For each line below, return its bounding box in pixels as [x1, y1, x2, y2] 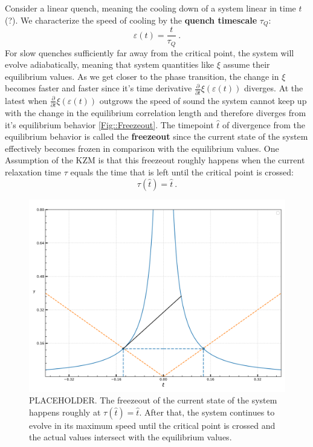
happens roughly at [29, 405, 101, 418]
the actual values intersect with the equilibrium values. [29, 431, 232, 443]
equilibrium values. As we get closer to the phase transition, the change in [5, 70, 279, 82]
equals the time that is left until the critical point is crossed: [70, 165, 294, 178]
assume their [223, 58, 270, 71]
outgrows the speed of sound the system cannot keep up [99, 94, 307, 106]
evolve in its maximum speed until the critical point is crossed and [29, 419, 276, 431]
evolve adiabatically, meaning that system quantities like [5, 58, 214, 71]
